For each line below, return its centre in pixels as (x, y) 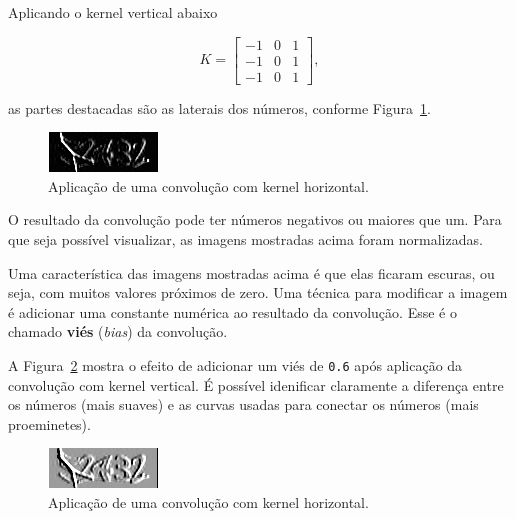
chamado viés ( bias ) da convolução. (118, 331)
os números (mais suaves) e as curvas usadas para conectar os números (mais (243, 404)
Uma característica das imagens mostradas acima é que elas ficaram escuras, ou (251, 272)
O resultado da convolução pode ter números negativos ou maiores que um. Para (255, 219)
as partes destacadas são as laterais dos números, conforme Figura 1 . (219, 107)
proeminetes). (49, 423)
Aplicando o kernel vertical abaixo (113, 12)
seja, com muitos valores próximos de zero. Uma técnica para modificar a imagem (258, 292)
